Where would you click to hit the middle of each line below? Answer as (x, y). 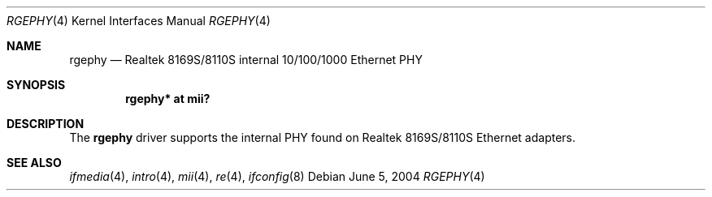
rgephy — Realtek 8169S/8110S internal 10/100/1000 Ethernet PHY (246, 60)
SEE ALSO (34, 163)
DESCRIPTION (46, 124)
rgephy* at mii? (168, 98)
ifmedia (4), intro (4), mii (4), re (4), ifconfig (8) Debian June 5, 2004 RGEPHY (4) (277, 176)
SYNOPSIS (36, 85)
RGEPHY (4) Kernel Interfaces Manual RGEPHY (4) (139, 21)
